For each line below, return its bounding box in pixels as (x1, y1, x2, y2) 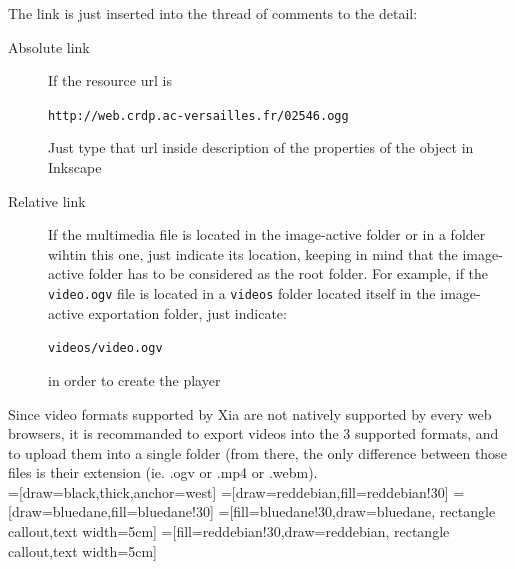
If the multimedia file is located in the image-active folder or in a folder (48, 224, 486, 245)
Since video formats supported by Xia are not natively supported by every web (8, 403, 492, 424)
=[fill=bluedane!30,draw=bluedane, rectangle (218, 501, 496, 522)
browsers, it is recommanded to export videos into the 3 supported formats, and (8, 423, 499, 444)
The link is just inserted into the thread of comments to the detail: (8, 3, 418, 23)
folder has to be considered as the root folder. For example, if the (88, 263, 489, 284)
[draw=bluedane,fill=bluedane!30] (8, 501, 214, 522)
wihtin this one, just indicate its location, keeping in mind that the (48, 243, 458, 264)
